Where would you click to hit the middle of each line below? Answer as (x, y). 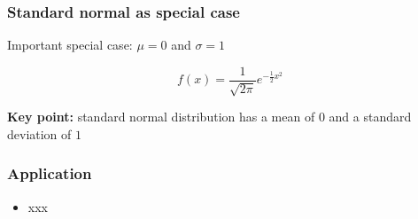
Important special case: (70, 45)
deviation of (39, 133)
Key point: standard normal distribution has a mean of (161, 117)
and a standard (370, 117)
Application (50, 173)
